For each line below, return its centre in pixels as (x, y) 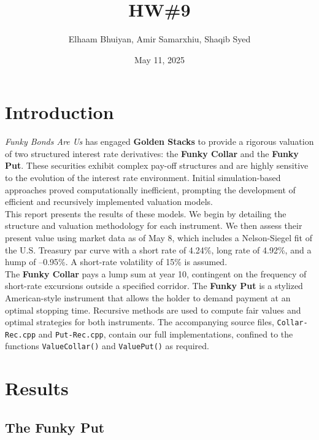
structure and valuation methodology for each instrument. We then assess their (154, 226)
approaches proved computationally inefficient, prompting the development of (150, 189)
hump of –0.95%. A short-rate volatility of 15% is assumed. (116, 262)
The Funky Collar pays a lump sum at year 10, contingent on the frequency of (156, 273)
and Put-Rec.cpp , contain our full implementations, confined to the (166, 334)
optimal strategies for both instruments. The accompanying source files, (140, 322)
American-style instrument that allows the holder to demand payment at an (148, 297)
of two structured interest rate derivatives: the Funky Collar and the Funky (152, 153)
